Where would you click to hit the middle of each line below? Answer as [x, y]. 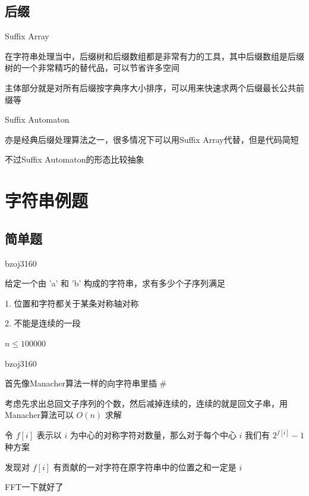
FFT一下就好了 [34, 487]
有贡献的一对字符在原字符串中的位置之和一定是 [145, 467]
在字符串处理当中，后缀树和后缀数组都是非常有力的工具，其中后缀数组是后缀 [154, 56]
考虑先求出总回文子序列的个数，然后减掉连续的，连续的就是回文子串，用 [146, 403]
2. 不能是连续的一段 [43, 323]
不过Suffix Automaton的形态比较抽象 [75, 159]
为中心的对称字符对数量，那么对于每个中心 [153, 435]
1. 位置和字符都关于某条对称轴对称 [72, 303]
